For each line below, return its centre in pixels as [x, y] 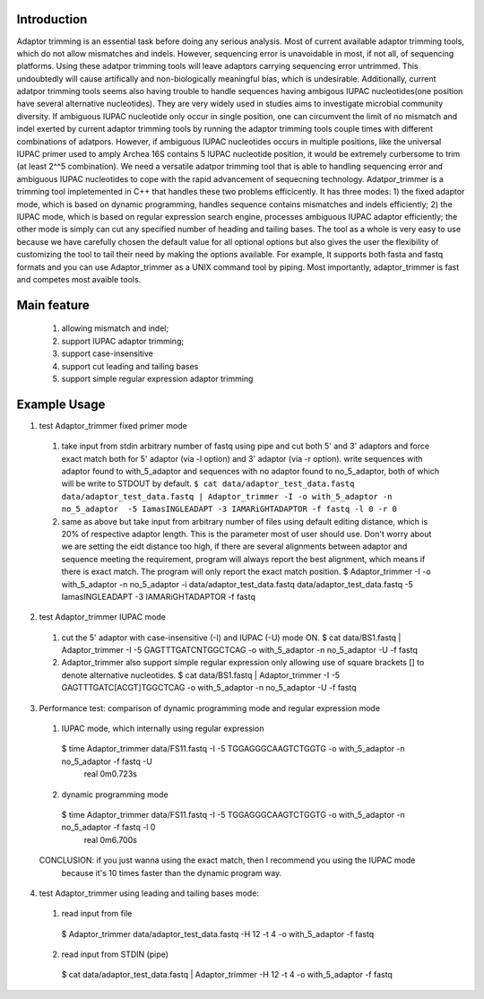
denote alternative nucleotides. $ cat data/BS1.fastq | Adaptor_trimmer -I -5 [201, 675]
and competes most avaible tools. [79, 279]
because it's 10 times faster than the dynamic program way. [172, 873]
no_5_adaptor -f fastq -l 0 [108, 827]
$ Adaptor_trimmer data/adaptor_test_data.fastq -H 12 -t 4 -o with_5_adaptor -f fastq [218, 934]
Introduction [52, 19]
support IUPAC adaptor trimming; [122, 341]
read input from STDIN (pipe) [115, 954]
